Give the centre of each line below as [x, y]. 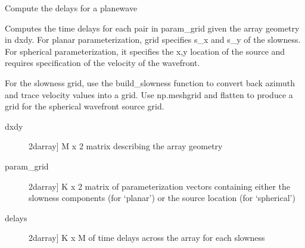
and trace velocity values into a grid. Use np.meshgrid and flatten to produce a [149, 94]
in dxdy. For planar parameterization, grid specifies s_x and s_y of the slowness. [153, 40]
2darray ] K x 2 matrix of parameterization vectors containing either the [160, 186]
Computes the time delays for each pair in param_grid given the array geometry [152, 28]
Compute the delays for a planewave [71, 8]
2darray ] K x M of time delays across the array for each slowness [147, 238]
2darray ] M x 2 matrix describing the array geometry [126, 146]
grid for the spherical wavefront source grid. [85, 106]
